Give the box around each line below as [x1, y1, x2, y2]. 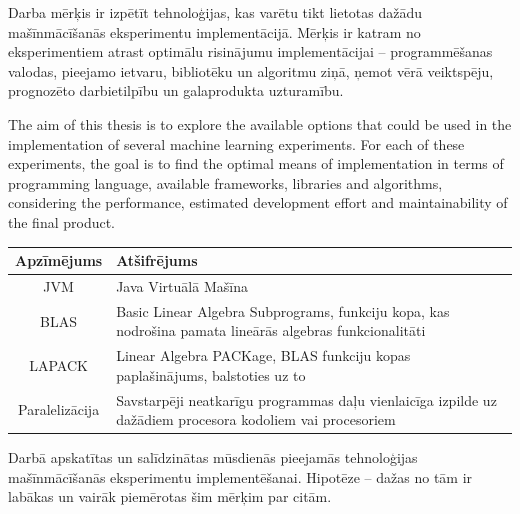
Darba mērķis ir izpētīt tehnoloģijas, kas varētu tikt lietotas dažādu [8, 2, 423, 22]
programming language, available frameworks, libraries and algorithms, [8, 172, 443, 193]
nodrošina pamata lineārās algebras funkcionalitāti [116, 320, 426, 341]
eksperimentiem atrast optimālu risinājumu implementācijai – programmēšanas [8, 41, 493, 62]
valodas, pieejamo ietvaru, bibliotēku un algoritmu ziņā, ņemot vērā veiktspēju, [8, 60, 494, 81]
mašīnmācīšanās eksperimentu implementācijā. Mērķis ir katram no [8, 21, 421, 42]
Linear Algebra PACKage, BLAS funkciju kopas [116, 345, 411, 366]
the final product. [8, 211, 116, 232]
